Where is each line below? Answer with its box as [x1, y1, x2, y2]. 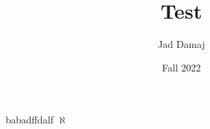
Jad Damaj [158, 37, 205, 51]
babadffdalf [6, 112, 54, 127]
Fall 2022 [162, 60, 201, 74]
